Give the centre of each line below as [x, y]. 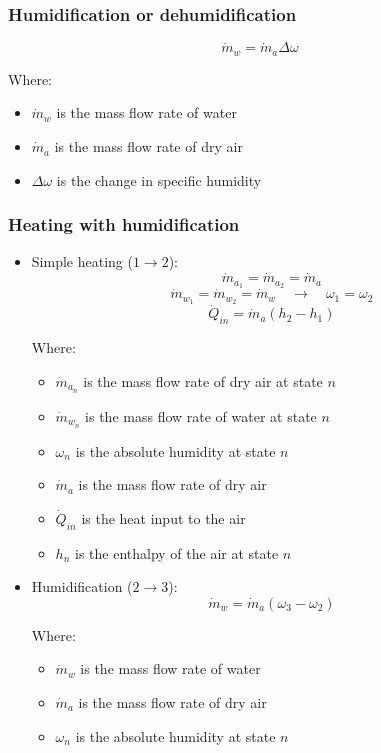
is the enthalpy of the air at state [177, 552]
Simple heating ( [82, 261]
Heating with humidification [124, 224]
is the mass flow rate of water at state [201, 415]
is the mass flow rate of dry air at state [203, 380]
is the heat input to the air [163, 517]
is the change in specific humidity [159, 179]
